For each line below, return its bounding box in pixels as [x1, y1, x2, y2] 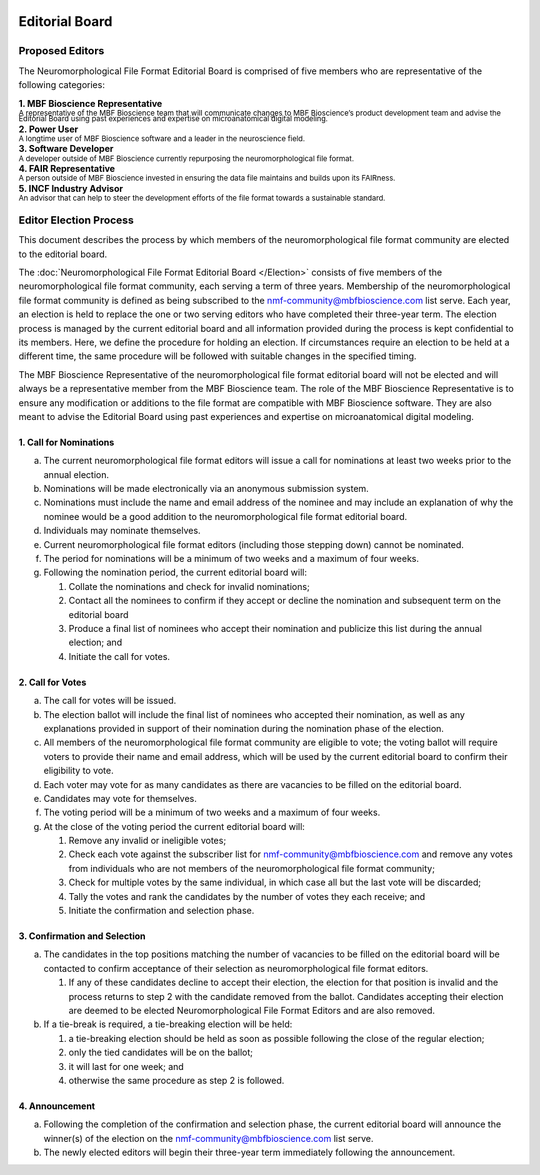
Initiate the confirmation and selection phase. [68, 905, 255, 917]
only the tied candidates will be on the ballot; [68, 1046, 254, 1059]
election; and [68, 636, 123, 649]
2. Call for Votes [18, 676, 87, 688]
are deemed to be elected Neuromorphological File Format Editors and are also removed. [68, 1004, 435, 1016]
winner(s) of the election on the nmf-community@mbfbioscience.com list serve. [43, 1132, 374, 1144]
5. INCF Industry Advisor [18, 182, 124, 194]
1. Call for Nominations [18, 436, 115, 448]
